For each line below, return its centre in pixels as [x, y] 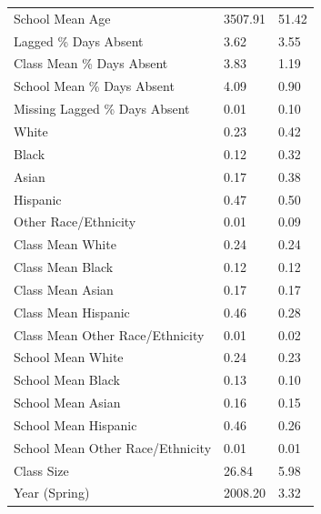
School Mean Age [62, 18]
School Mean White [69, 357]
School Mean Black [67, 380]
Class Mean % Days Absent [91, 63]
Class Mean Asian [64, 289]
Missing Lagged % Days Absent [102, 109]
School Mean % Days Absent [94, 86]
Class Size [41, 470]
